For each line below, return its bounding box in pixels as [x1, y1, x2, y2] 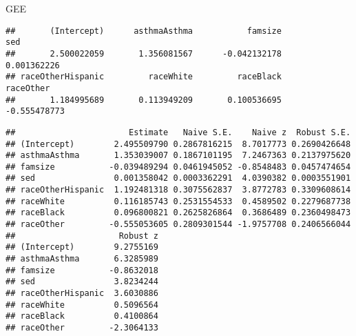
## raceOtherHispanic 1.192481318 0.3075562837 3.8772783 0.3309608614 [6, 185, 351, 195]
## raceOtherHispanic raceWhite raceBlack [6, 72, 282, 82]
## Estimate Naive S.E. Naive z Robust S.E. [6, 127, 351, 137]
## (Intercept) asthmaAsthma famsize [6, 26, 282, 36]
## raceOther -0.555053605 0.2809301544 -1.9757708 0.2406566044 [6, 219, 351, 230]
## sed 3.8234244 [6, 277, 158, 287]
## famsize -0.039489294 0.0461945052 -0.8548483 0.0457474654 [6, 161, 351, 172]
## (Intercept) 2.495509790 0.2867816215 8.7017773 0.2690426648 [6, 139, 351, 149]
